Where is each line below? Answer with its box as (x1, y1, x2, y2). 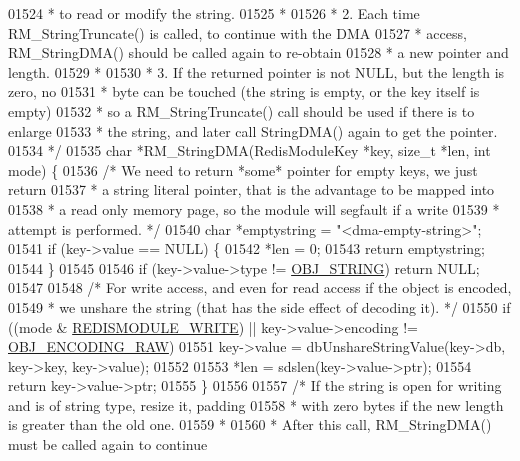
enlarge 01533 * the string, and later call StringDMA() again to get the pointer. (8, 120, 498, 141)
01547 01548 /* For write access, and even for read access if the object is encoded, (8, 277, 512, 298)
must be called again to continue (8, 434, 208, 455)
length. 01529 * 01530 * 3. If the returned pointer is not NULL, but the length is (8, 61, 505, 82)
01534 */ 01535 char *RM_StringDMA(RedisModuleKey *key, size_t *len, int (8, 140, 491, 161)
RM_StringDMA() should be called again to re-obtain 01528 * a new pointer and (8, 42, 509, 63)
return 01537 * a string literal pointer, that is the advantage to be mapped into (8, 179, 495, 200)
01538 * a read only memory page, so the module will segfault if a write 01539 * (8, 198, 500, 219)
